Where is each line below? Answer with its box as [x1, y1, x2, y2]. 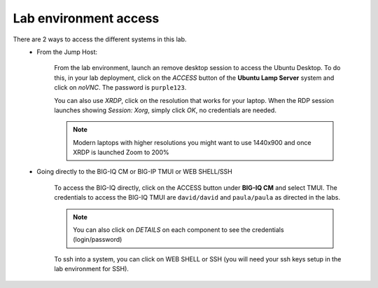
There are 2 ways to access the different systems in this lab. [13, 35, 187, 43]
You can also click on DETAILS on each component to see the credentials [73, 226, 284, 234]
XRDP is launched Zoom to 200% [73, 148, 169, 157]
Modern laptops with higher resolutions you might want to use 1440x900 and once [73, 138, 311, 146]
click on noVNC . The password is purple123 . [54, 83, 187, 92]
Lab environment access [13, 11, 160, 26]
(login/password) [73, 235, 122, 244]
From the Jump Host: [36, 48, 98, 56]
